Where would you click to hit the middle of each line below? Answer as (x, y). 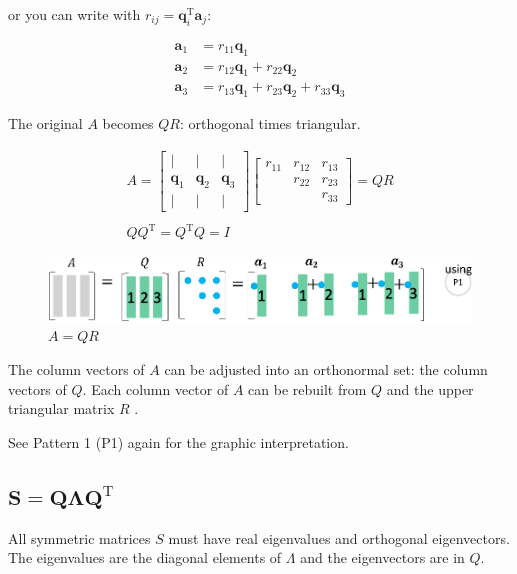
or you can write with (74, 14)
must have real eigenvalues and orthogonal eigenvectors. (339, 537)
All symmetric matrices (79, 537)
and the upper (430, 388)
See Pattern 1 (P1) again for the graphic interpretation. (178, 441)
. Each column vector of (155, 388)
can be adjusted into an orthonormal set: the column (326, 368)
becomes (128, 123)
